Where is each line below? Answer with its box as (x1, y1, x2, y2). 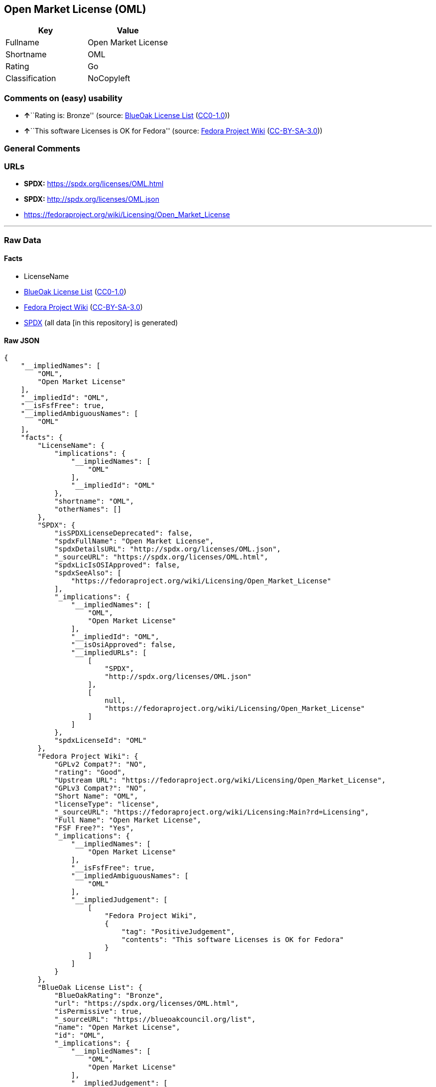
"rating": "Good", (54, 768, 126, 777)
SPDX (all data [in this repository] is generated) (24, 318, 178, 327)
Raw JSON (4, 336, 40, 345)
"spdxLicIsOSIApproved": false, (54, 561, 181, 569)
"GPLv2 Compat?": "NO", (54, 760, 147, 769)
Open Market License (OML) (4, 3, 146, 15)
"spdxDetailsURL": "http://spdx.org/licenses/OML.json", (54, 545, 281, 553)
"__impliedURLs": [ (71, 649, 147, 657)
